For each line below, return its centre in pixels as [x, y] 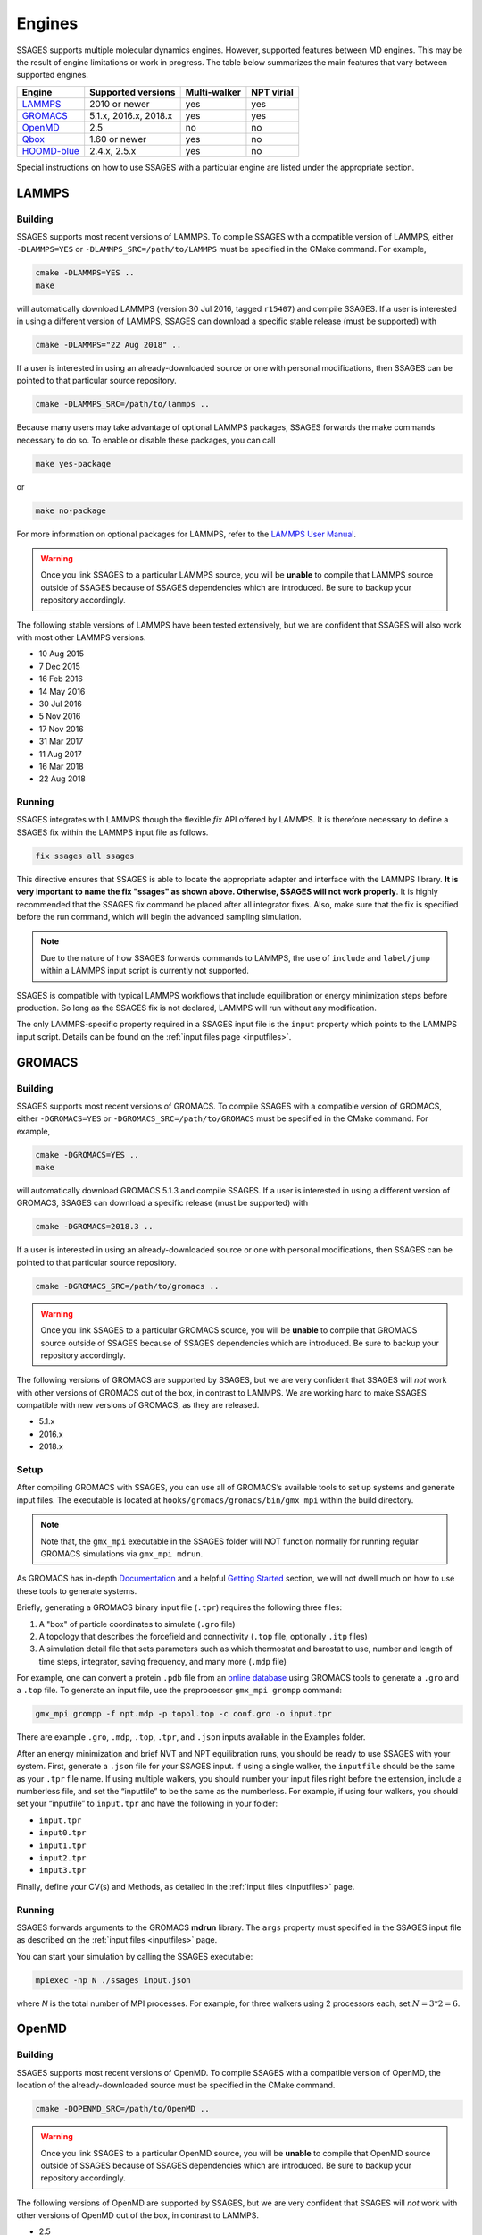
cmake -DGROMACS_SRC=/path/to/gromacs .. [127, 1286]
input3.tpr [62, 1870]
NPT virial [272, 92]
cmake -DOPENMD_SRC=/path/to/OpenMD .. [122, 2109]
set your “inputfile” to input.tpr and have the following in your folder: [147, 1804]
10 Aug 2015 [62, 654]
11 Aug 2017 [60, 754]
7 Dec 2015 [59, 666]
